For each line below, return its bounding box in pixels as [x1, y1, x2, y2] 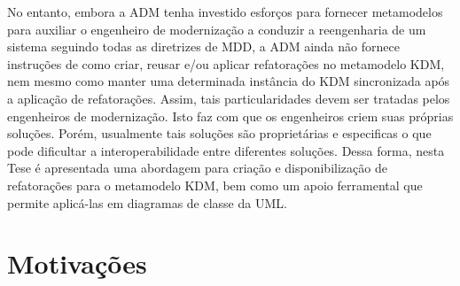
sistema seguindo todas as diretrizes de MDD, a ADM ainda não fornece [7, 37, 400, 56]
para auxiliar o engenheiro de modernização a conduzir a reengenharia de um [7, 19, 426, 38]
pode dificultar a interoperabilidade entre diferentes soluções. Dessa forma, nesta [7, 141, 445, 159]
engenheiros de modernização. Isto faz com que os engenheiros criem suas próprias [7, 106, 454, 125]
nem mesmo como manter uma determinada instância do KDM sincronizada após [7, 72, 450, 90]
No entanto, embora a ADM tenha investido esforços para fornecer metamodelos [7, 3, 443, 20]
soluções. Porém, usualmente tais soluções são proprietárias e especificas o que [7, 124, 432, 143]
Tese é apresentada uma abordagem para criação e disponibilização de [7, 158, 387, 177]
